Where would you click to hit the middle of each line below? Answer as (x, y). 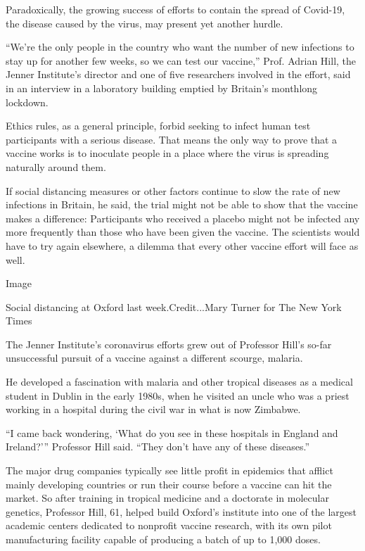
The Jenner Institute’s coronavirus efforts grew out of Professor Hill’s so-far (169, 344)
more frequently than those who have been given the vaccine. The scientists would (183, 232)
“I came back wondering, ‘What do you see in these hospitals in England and (172, 432)
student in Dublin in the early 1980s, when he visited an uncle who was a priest (178, 395)
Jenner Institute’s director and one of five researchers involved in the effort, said (178, 74)
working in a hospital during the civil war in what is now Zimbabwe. (153, 409)
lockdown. (27, 102)
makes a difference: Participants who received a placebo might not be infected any (183, 218)
